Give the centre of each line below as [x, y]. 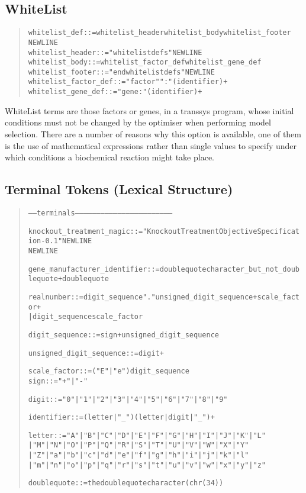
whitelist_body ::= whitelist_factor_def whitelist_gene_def [145, 62]
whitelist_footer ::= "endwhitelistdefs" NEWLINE [121, 72]
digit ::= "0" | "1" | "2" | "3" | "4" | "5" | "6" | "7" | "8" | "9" [128, 399]
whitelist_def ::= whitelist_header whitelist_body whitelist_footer [160, 33]
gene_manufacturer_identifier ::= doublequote [117, 269]
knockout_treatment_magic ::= [86, 231]
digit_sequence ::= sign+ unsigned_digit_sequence [123, 335]
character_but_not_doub [253, 269]
